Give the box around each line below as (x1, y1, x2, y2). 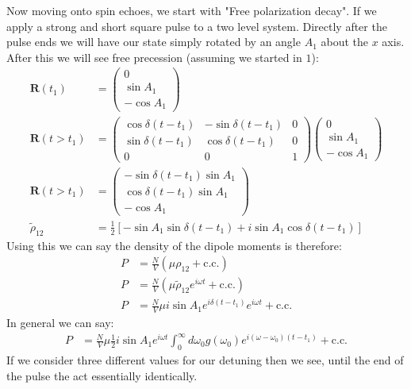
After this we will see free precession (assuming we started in (6, 48, 302, 65)
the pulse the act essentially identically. (6, 367, 198, 383)
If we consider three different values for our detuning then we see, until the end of (6, 352, 404, 368)
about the (321, 33, 369, 50)
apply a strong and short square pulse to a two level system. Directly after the (6, 17, 387, 34)
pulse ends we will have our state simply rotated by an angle (6, 33, 301, 50)
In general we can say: (6, 314, 114, 331)
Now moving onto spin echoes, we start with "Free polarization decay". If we (6, 2, 377, 18)
